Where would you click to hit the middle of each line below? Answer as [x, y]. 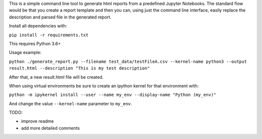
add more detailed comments [50, 128]
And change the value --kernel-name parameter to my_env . [70, 103]
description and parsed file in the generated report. [60, 17]
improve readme [38, 121]
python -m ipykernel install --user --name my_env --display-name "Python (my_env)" [113, 95]
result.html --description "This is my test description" [79, 68]
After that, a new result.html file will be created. [56, 77]
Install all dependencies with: [38, 26]
